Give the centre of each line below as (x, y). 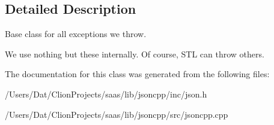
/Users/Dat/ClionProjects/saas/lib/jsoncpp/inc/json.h (106, 94)
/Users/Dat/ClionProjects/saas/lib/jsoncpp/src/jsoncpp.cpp (117, 114)
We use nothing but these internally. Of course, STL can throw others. (135, 54)
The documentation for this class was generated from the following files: (137, 74)
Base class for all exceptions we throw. (76, 34)
